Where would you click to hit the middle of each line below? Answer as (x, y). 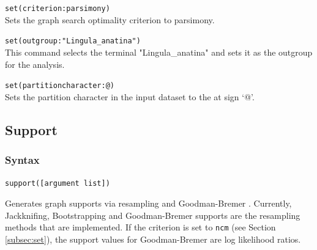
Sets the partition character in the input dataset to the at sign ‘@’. (130, 96)
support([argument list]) (58, 184)
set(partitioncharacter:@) (60, 86)
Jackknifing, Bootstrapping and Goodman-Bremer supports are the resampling (153, 215)
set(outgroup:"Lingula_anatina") (73, 41)
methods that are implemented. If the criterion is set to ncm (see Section (140, 227)
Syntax (22, 160)
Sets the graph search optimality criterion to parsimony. (110, 19)
